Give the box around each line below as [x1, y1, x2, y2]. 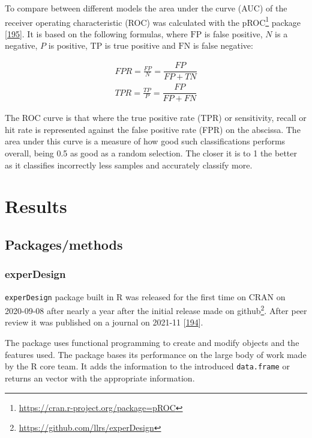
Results [5, 194, 67, 218]
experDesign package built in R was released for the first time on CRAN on [5, 290, 286, 303]
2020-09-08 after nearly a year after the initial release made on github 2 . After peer [5, 303, 307, 316]
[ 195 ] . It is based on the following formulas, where [5, 27, 188, 40]
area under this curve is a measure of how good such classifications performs [5, 135, 286, 147]
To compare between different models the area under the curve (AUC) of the [5, 2, 287, 14]
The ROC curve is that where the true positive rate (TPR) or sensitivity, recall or [5, 111, 307, 124]
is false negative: [193, 39, 253, 52]
